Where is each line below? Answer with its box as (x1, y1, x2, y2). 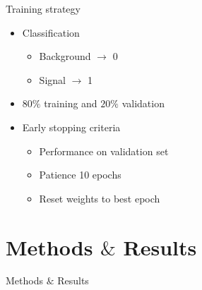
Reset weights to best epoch (39, 191, 160, 205)
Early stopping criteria (22, 119, 121, 134)
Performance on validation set (39, 143, 169, 158)
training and (44, 96, 97, 111)
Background (39, 49, 91, 64)
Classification (22, 25, 80, 40)
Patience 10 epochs (39, 167, 121, 182)
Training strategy (6, 1, 81, 16)
